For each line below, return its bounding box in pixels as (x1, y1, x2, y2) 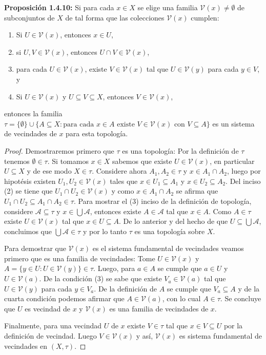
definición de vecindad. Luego (4, 330, 97, 341)
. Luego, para (93, 263, 135, 274)
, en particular (210, 155, 255, 166)
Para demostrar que (4, 243, 66, 254)
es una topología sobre (134, 225, 205, 236)
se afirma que (176, 185, 218, 196)
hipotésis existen (4, 175, 56, 186)
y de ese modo (27, 165, 72, 176)
